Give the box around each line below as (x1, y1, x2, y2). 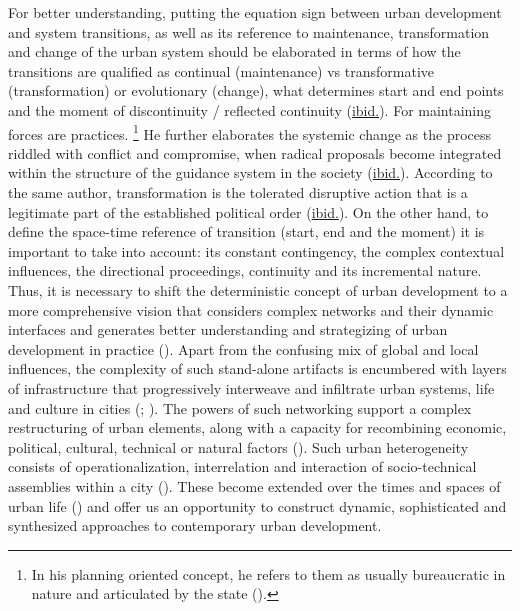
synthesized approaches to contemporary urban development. (8, 515, 382, 536)
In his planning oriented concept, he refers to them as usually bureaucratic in (31, 563, 506, 584)
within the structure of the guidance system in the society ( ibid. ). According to (8, 162, 493, 183)
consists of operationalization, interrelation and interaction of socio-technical (8, 456, 477, 477)
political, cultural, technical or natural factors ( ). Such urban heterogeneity (8, 436, 469, 457)
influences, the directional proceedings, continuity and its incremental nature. (8, 260, 482, 281)
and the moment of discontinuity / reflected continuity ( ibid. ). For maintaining (8, 99, 492, 120)
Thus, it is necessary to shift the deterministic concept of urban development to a (8, 279, 508, 300)
